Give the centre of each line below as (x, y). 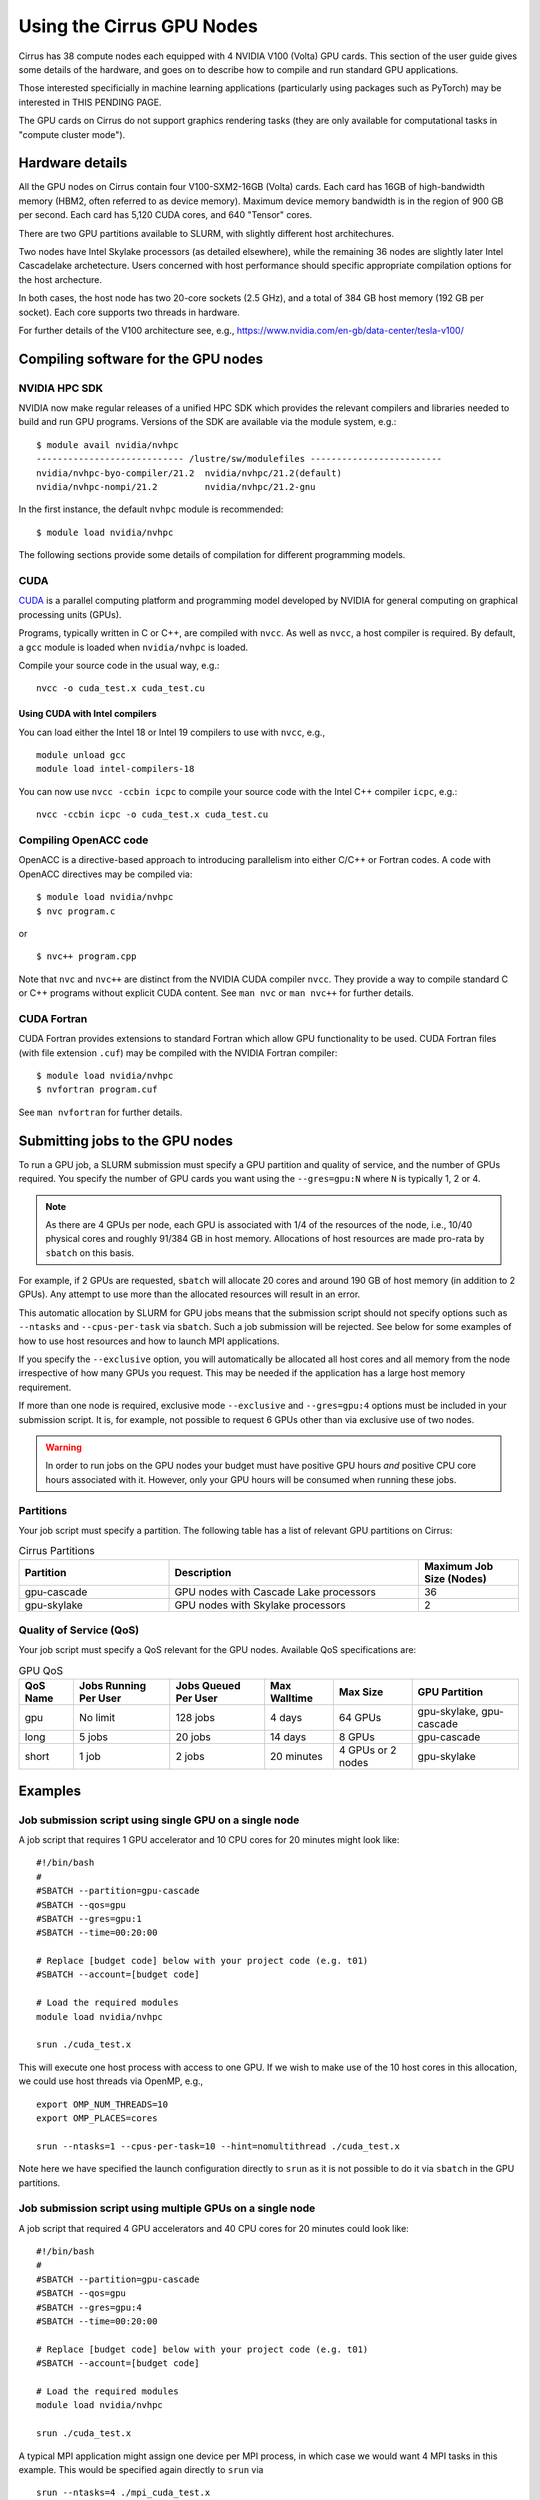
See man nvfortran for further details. (100, 1112)
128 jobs (195, 1718)
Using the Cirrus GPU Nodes (138, 26)
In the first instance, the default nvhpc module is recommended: (151, 509)
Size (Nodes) (455, 1578)
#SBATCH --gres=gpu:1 (89, 1918)
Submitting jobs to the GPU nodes (126, 1140)
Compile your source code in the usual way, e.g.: (119, 665)
